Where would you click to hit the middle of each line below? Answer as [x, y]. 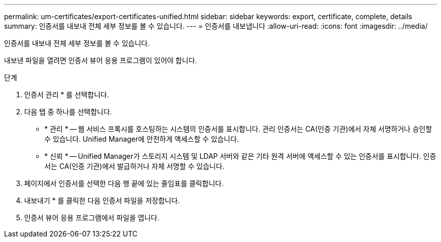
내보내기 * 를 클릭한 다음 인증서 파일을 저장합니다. [102, 200]
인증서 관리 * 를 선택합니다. [67, 95]
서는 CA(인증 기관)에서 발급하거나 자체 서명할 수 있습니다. [134, 166]
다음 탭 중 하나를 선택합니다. [68, 112]
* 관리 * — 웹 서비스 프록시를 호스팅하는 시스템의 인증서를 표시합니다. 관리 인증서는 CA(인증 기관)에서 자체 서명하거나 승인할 [238, 129]
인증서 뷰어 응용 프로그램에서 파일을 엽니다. [92, 218]
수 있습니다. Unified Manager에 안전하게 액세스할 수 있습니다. [142, 139]
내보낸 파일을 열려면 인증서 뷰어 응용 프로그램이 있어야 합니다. [101, 60]
